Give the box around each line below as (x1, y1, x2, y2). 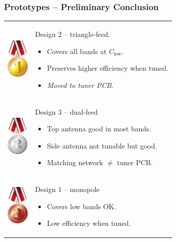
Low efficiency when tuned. (47, 218, 131, 228)
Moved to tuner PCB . (47, 79, 113, 90)
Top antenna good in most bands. (47, 123, 151, 134)
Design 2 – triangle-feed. (35, 28, 110, 39)
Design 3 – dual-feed (35, 106, 98, 117)
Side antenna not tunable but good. (47, 140, 157, 151)
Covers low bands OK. (47, 201, 116, 211)
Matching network (47, 157, 103, 168)
